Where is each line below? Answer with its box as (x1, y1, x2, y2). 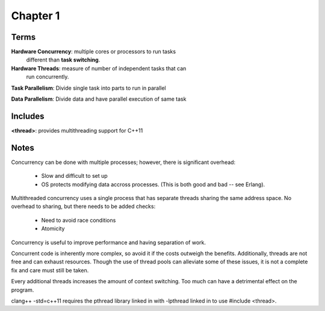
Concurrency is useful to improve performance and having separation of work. (11, 239, 206, 246)
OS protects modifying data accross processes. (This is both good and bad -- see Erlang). (41, 181, 265, 188)
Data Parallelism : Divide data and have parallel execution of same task (11, 95, 187, 102)
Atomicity (41, 225, 65, 232)
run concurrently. (26, 73, 69, 81)
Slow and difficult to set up (41, 172, 108, 180)
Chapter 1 (11, 9, 60, 22)
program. (11, 286, 34, 294)
